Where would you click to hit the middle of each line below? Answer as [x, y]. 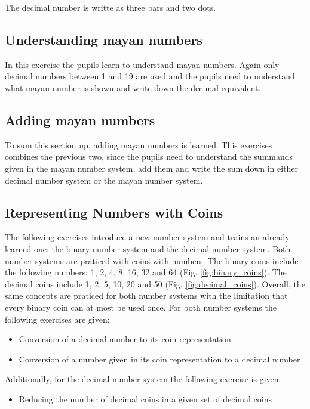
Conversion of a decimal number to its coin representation [125, 339]
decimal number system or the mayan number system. [104, 180]
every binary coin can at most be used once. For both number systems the [141, 307]
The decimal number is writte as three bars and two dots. [111, 7]
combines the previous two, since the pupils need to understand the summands [149, 157]
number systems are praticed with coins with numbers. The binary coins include [152, 260]
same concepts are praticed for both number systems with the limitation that [146, 295]
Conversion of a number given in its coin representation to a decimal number [159, 359]
